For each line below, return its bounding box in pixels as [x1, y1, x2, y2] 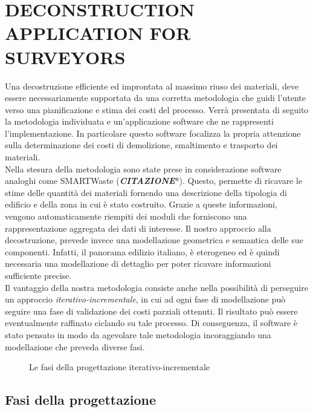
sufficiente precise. [5, 269, 72, 281]
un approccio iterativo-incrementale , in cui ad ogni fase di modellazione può [5, 293, 286, 306]
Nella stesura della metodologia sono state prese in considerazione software [5, 162, 282, 175]
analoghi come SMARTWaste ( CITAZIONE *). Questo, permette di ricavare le [5, 174, 303, 187]
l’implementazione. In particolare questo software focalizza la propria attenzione [5, 126, 301, 139]
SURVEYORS [5, 44, 126, 69]
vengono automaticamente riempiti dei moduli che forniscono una [5, 210, 247, 223]
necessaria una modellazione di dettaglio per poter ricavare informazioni [5, 257, 271, 270]
